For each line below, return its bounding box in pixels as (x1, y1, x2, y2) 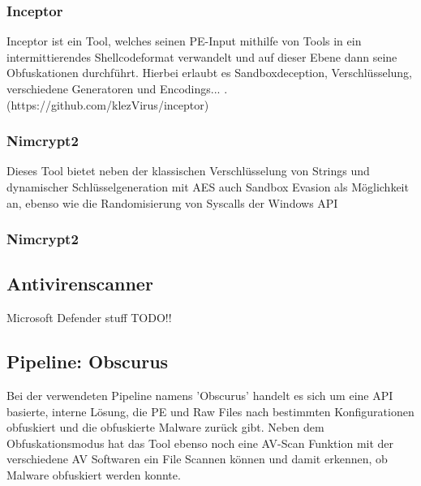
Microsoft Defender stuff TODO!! (6, 309, 172, 326)
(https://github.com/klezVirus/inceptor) (6, 96, 209, 113)
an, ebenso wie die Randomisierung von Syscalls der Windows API (6, 194, 338, 211)
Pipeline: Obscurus (6, 349, 169, 374)
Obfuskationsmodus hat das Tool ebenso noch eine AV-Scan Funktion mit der (6, 434, 394, 451)
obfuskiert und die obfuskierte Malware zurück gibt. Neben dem (6, 419, 324, 436)
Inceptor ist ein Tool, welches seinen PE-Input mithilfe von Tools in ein (6, 32, 362, 49)
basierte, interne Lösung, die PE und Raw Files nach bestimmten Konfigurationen (6, 402, 415, 419)
